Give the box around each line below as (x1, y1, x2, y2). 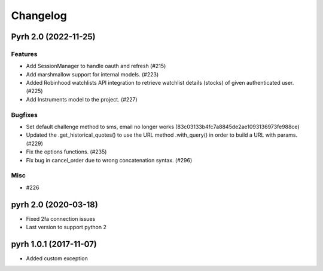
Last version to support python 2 (26, 224, 107, 231)
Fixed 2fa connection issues (26, 215, 96, 222)
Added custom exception (26, 254, 88, 262)
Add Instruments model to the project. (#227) (26, 96, 138, 103)
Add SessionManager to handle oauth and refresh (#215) (26, 63, 166, 70)
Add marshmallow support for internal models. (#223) (26, 70, 159, 78)
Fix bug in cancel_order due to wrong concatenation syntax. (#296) (26, 156, 193, 164)
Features (11, 50, 38, 58)
